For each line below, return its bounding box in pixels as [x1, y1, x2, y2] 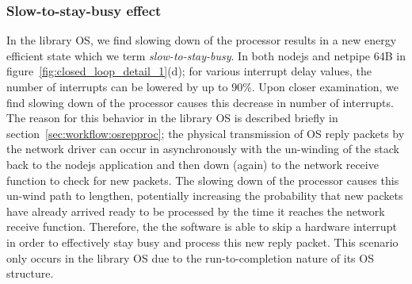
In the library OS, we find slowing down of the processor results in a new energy [6, 32, 397, 48]
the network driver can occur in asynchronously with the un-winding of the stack [6, 140, 399, 157]
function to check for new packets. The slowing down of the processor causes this [6, 171, 399, 188]
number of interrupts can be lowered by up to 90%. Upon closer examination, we [6, 79, 399, 94]
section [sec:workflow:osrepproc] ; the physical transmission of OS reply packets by [6, 125, 405, 141]
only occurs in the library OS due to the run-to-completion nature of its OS [6, 249, 374, 266]
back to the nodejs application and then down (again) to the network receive [6, 155, 379, 172]
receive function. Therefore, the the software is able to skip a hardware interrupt [6, 218, 397, 235]
